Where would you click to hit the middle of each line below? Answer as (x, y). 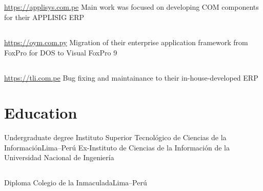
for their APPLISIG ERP (44, 17)
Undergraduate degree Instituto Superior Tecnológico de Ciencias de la (115, 137)
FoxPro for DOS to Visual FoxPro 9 (61, 52)
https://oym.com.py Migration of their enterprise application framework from (126, 42)
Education (41, 113)
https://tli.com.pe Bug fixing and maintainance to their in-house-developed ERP (131, 77)
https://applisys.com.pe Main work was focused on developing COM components (131, 7)
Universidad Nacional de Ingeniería (59, 157)
